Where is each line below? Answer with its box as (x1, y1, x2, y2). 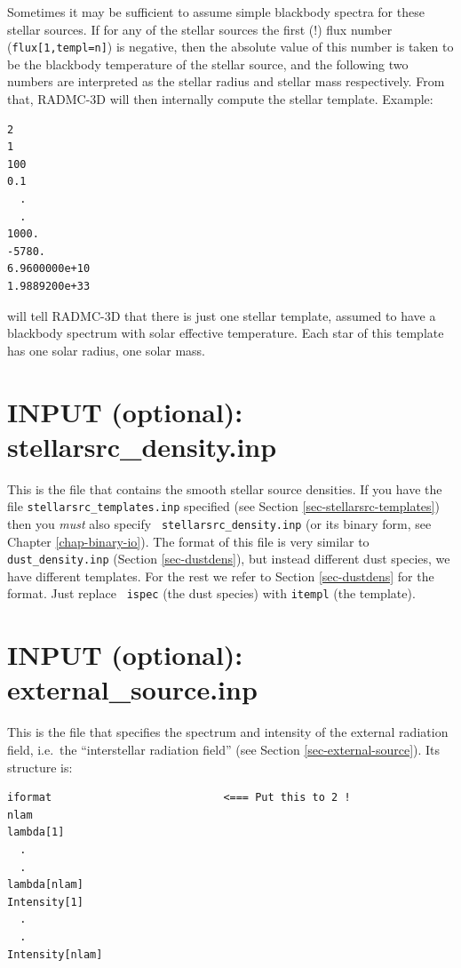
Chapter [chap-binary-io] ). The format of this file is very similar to (7, 532, 370, 550)
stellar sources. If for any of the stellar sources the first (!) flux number (7, 20, 393, 38)
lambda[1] (7, 826, 65, 839)
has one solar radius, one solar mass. (7, 340, 206, 359)
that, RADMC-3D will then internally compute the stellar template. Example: (7, 90, 433, 108)
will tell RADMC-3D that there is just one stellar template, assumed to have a (7, 306, 436, 324)
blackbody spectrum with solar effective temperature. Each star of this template (7, 324, 444, 342)
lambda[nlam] (7, 878, 83, 892)
